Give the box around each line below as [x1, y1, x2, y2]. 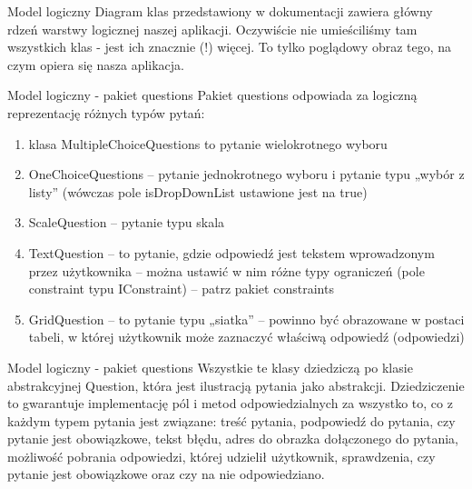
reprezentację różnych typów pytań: [7, 103, 205, 122]
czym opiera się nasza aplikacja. [7, 55, 185, 74]
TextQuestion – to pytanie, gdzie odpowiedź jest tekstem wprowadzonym [28, 243, 435, 262]
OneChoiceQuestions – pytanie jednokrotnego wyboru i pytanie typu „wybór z [28, 165, 465, 184]
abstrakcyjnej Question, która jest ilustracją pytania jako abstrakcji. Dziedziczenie [7, 375, 465, 394]
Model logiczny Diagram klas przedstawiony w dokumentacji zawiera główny [7, 2, 433, 20]
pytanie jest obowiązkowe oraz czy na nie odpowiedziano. [7, 464, 325, 484]
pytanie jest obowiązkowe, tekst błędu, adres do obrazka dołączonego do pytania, [7, 429, 458, 448]
